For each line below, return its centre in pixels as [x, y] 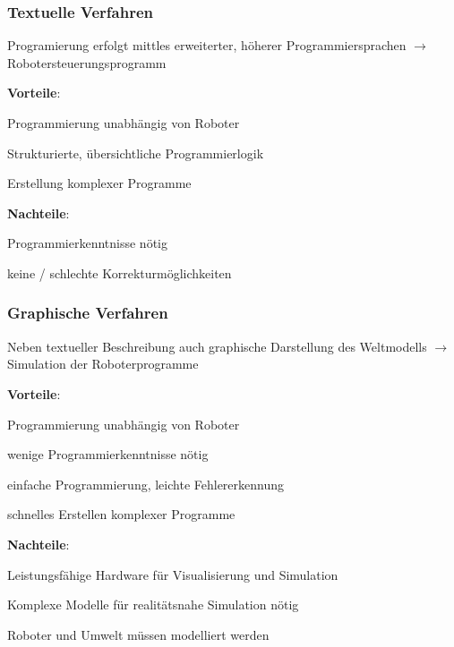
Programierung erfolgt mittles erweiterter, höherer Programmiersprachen [207, 45]
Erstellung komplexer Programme [99, 183]
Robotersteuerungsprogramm [87, 62]
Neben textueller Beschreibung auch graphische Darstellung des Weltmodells [217, 346]
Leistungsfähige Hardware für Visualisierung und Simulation [173, 574]
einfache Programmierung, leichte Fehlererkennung [146, 484]
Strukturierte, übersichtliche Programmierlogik [136, 153]
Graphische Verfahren [88, 313]
